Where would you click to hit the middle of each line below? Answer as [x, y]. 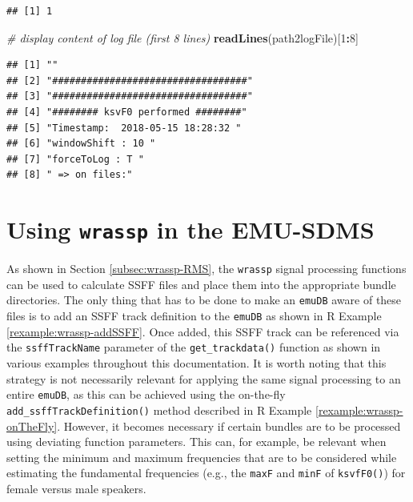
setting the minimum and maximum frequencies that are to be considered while [202, 457]
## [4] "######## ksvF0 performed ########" [127, 112]
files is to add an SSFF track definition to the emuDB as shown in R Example [194, 316]
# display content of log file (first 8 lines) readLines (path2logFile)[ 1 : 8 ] [182, 37]
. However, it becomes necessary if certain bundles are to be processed [229, 426]
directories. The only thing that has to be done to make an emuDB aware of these [204, 300]
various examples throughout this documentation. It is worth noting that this [196, 363]
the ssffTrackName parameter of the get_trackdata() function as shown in [194, 347]
